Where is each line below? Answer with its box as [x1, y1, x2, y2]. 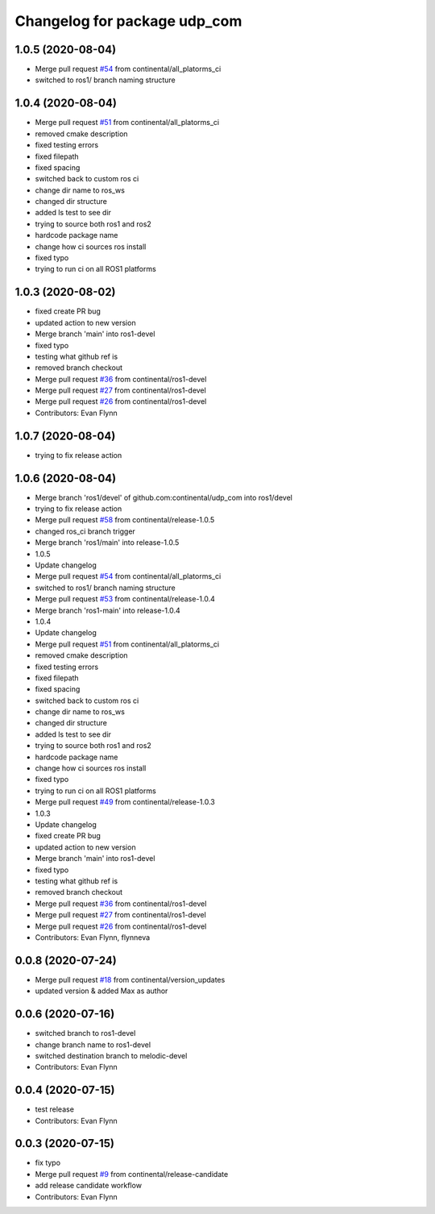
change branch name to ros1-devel [35, 1040, 151, 1050]
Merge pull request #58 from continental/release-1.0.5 [35, 515, 215, 525]
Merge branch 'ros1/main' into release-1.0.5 [35, 538, 180, 547]
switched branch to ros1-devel [35, 1029, 136, 1038]
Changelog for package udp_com [14, 12, 242, 30]
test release [35, 1104, 74, 1114]
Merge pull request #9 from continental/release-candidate [35, 1169, 229, 1179]
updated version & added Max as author [35, 986, 168, 996]
